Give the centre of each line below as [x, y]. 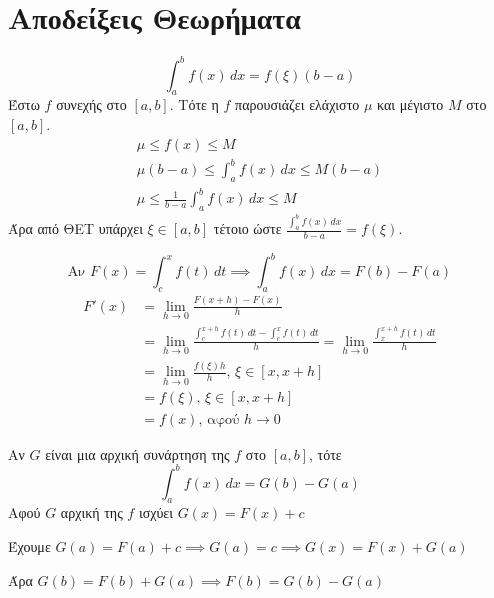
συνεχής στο [91, 104]
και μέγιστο [410, 104]
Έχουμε [29, 546]
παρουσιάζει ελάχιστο [297, 104]
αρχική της [91, 512]
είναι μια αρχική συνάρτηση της [137, 453]
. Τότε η [194, 104]
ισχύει [156, 512]
